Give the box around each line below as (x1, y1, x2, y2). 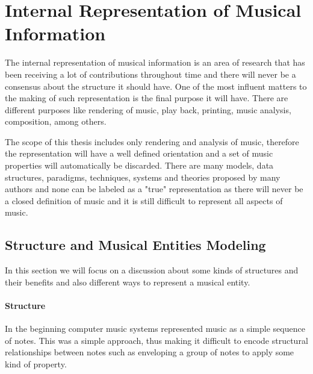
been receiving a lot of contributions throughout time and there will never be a (5, 67, 296, 80)
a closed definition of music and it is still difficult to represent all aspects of (5, 194, 283, 207)
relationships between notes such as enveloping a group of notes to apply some (5, 346, 294, 358)
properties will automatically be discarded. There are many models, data (5, 159, 274, 172)
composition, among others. (5, 115, 107, 128)
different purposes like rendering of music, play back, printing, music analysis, (5, 103, 291, 116)
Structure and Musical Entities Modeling (5, 235, 266, 254)
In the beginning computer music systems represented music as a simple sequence (5, 322, 305, 335)
